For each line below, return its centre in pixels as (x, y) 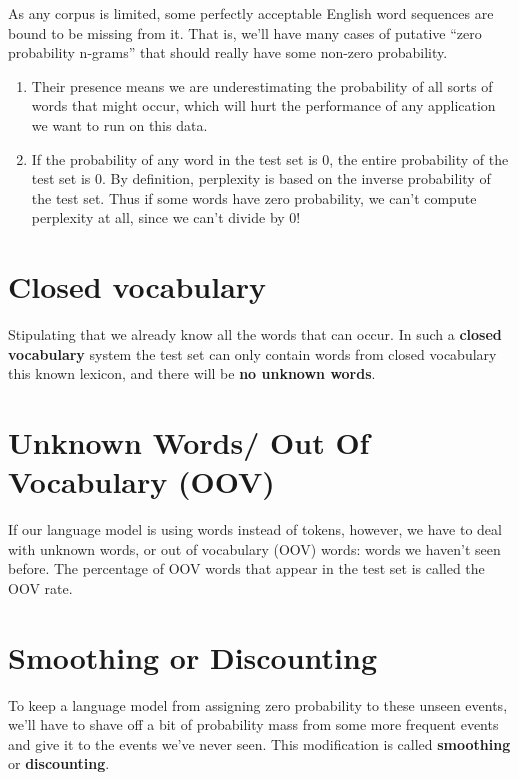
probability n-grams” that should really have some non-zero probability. (228, 52)
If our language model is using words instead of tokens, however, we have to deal (255, 529)
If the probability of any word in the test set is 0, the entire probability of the (270, 158)
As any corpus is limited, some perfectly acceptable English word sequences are (251, 13)
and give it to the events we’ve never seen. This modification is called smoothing (259, 743)
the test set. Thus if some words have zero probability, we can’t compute (254, 197)
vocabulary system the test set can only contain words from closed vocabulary (252, 353)
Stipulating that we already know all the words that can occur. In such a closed (255, 334)
